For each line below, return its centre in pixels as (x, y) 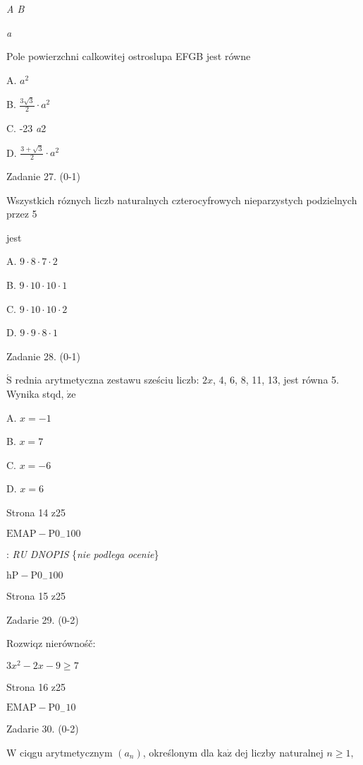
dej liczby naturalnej (279, 752)
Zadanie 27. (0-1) (43, 176)
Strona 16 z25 (36, 686)
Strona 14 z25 (36, 512)
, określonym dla (178, 752)
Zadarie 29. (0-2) (43, 619)
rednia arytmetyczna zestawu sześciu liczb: (107, 380)
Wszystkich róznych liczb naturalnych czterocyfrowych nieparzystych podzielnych (182, 200)
